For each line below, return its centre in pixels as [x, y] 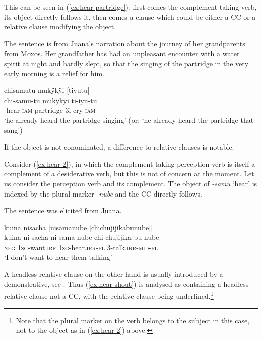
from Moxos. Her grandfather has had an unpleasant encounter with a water [122, 53]
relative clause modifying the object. [60, 27]
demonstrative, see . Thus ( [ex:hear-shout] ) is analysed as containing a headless [126, 284]
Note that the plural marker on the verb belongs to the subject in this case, [133, 320]
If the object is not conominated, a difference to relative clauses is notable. [119, 147]
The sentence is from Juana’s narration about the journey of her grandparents [125, 43]
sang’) [13, 130]
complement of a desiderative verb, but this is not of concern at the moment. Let [129, 174]
